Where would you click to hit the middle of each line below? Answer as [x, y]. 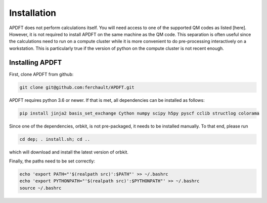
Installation [33, 13]
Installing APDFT [35, 62]
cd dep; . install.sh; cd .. [55, 139]
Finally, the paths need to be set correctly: [52, 161]
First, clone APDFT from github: [41, 74]
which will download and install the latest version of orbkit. [69, 152]
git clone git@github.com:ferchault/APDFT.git [77, 87]
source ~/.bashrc [41, 188]
